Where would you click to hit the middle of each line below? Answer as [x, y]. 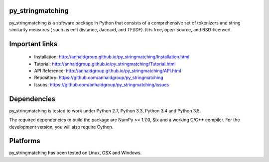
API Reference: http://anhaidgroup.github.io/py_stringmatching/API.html [108, 71]
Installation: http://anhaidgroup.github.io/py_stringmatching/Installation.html [112, 57]
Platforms [25, 141]
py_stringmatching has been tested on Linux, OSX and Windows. [75, 153]
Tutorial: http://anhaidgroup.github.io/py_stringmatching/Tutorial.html [105, 64]
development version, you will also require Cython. [61, 127]
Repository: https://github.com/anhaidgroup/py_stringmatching [99, 78]
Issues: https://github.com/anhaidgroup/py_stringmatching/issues [102, 84]
